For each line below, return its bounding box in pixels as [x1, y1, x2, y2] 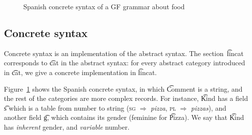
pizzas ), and [191, 102, 226, 113]
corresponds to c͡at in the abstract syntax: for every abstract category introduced [4, 58, 245, 68]
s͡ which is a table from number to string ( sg [4, 102, 136, 113]
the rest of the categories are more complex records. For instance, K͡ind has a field [4, 93, 248, 103]
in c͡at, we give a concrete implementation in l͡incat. [4, 67, 157, 77]
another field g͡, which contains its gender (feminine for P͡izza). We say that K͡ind [4, 112, 244, 122]
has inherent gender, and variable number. [4, 121, 130, 132]
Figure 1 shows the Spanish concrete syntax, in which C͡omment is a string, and [4, 83, 243, 94]
